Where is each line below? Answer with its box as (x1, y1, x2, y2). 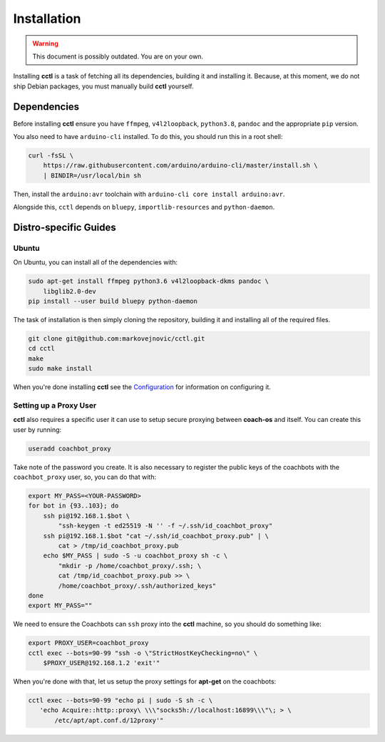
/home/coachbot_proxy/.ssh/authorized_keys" (58, 582, 217, 589)
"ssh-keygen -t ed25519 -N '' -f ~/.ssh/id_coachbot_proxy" (58, 522, 273, 530)
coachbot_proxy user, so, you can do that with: (13, 473, 157, 481)
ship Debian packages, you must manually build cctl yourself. (13, 82, 194, 91)
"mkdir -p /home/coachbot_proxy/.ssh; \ (58, 562, 202, 570)
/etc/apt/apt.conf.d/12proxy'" (54, 716, 164, 724)
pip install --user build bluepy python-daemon (28, 297, 197, 306)
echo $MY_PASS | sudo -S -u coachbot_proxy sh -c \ (43, 552, 228, 560)
